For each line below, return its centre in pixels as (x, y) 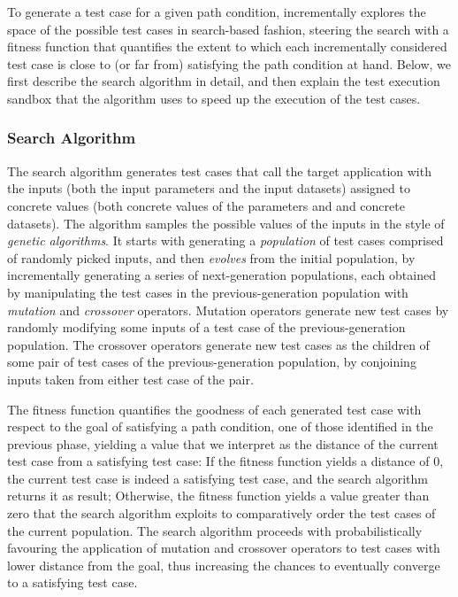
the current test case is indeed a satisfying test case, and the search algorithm (218, 478)
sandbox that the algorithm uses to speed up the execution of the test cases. (214, 98)
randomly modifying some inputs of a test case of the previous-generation (206, 327)
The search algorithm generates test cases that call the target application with (219, 171)
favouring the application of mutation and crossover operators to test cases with (224, 548)
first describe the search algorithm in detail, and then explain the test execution (224, 81)
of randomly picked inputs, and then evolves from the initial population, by (211, 257)
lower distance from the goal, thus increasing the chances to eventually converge (224, 565)
